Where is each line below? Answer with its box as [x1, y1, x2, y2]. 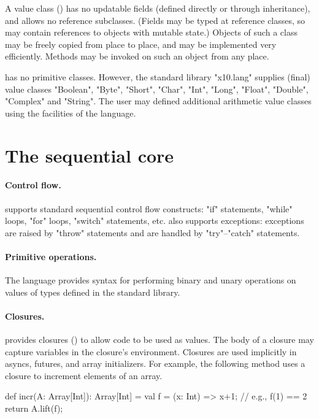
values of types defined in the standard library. [5, 285, 180, 298]
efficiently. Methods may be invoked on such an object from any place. [5, 50, 269, 63]
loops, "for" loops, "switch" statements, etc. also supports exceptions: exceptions [5, 214, 304, 227]
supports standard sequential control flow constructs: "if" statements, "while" [5, 202, 293, 215]
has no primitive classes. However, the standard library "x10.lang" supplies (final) [5, 70, 310, 83]
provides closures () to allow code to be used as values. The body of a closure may [5, 333, 314, 346]
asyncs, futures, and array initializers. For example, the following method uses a [5, 357, 306, 370]
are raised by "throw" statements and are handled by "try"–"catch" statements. [5, 226, 300, 239]
